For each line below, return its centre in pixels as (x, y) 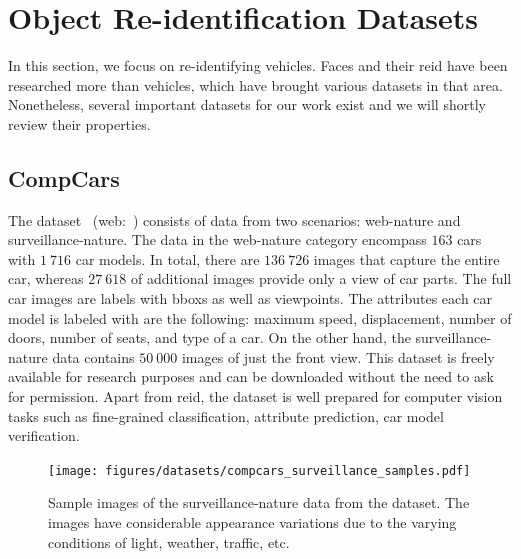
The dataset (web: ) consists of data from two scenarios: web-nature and (234, 219)
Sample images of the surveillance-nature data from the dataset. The (259, 502)
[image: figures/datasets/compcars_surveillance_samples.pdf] (259, 470)
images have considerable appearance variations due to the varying (252, 522)
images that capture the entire (406, 258)
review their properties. (79, 123)
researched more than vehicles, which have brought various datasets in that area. (255, 84)
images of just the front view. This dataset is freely (338, 356)
